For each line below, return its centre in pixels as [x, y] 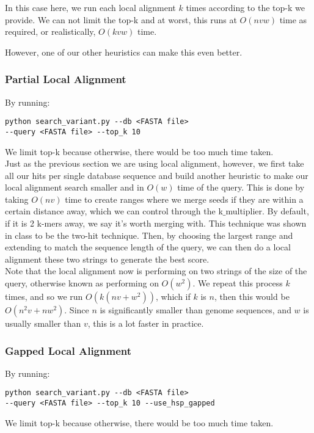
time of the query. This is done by [241, 187]
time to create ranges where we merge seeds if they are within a [184, 199]
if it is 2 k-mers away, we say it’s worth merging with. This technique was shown [156, 223]
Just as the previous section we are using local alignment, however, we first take [155, 163]
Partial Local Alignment [66, 79]
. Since [77, 310]
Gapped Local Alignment [68, 350]
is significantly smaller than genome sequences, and [195, 310]
